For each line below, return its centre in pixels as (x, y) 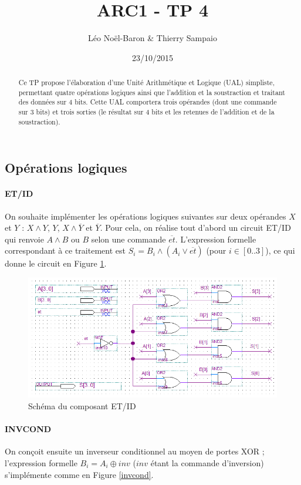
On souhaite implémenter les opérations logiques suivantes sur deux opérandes (146, 216)
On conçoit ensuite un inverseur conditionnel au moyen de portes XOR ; (135, 451)
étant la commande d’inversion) (207, 463)
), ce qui (280, 250)
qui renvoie (24, 239)
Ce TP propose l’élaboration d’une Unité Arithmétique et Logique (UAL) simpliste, (146, 82)
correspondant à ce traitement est (65, 250)
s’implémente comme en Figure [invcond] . (79, 474)
